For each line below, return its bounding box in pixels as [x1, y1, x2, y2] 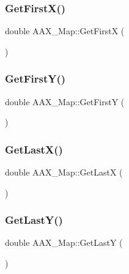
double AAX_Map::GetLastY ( [5, 236, 123, 249]
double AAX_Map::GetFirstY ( [5, 95, 125, 108]
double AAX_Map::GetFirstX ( [5, 24, 125, 37]
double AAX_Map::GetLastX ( [5, 166, 123, 179]
